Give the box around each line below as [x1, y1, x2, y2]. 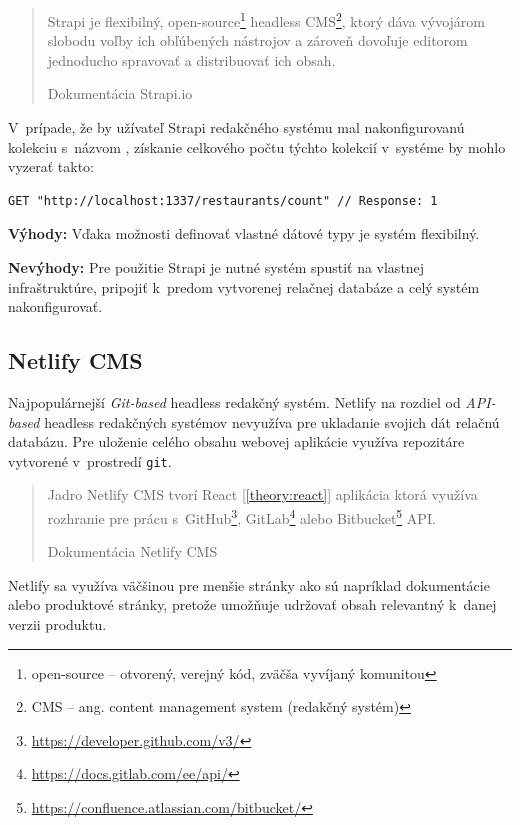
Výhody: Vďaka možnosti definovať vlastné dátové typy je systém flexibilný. [8, 223, 480, 244]
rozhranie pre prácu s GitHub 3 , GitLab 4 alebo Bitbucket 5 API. [47, 505, 436, 528]
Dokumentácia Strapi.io [47, 83, 193, 104]
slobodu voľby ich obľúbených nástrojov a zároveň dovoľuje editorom [47, 30, 468, 51]
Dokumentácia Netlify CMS [47, 541, 218, 562]
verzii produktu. [8, 614, 107, 635]
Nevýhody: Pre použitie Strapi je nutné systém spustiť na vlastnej [8, 257, 425, 277]
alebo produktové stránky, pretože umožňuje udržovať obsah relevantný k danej [8, 594, 497, 615]
